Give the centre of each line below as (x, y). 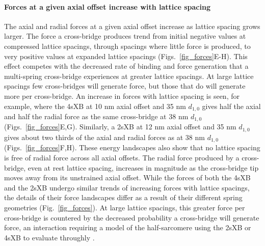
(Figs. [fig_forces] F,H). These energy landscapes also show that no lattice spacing (132, 147)
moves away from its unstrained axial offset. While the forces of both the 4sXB (127, 177)
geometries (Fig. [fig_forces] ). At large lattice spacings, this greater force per (125, 207)
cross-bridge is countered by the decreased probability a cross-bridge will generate (132, 217)
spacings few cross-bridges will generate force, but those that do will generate (125, 86)
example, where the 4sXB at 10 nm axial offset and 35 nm (95, 106)
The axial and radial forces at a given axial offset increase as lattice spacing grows (132, 26)
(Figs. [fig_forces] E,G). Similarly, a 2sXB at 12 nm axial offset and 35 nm (120, 127)
